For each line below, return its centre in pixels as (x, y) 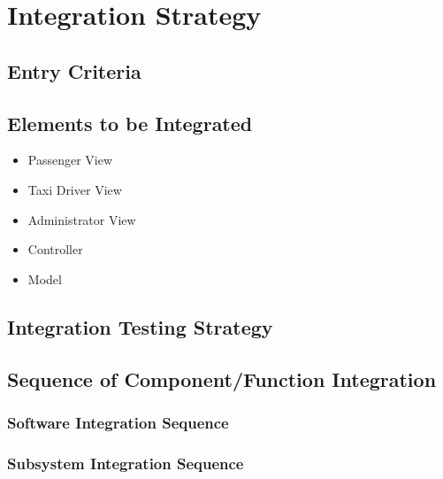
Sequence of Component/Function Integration (222, 379)
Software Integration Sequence (118, 422)
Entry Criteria (74, 70)
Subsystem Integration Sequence (126, 463)
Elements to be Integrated (130, 123)
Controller (55, 249)
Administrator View (82, 219)
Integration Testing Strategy (140, 326)
